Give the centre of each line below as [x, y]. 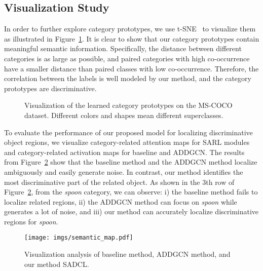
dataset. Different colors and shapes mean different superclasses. [124, 115]
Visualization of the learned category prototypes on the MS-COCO [128, 105]
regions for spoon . [31, 221]
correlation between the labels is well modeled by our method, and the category [128, 78]
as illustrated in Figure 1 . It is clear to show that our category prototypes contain [132, 38]
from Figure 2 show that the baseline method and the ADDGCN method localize [131, 162]
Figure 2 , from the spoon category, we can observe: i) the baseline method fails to [131, 192]
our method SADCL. [57, 264]
